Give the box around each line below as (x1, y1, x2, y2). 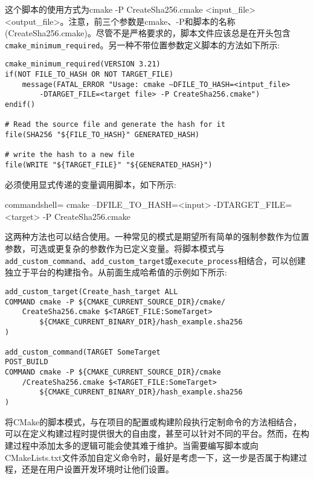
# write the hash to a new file (5, 150, 135, 159)
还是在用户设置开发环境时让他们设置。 (21, 463, 174, 475)
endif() (5, 100, 36, 109)
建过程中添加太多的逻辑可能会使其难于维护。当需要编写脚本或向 (5, 439, 258, 451)
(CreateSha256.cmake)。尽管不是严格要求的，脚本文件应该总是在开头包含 (5, 27, 290, 39)
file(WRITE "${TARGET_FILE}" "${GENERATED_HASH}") (5, 161, 213, 169)
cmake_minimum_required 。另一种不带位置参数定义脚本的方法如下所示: (5, 38, 280, 51)
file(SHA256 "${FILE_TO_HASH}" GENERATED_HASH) (5, 130, 200, 140)
